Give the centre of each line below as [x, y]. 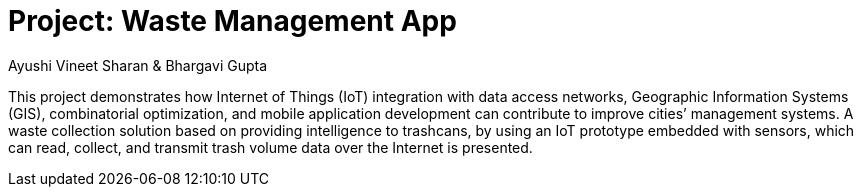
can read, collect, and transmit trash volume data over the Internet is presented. [270, 147]
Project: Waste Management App [232, 21]
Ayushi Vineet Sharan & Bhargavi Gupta [138, 65]
